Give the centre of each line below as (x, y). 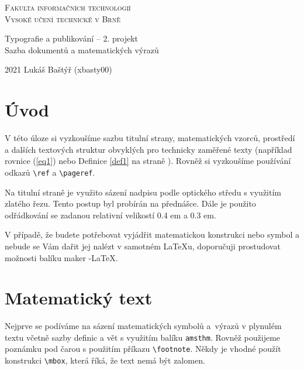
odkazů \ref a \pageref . (50, 172)
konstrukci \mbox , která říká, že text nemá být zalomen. (105, 360)
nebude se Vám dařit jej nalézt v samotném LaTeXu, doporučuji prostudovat (143, 246)
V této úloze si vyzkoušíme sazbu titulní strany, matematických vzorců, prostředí (150, 138)
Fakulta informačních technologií (68, 7)
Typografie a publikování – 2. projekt (72, 38)
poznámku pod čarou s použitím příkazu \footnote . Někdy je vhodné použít (143, 349)
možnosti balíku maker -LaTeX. (61, 257)
